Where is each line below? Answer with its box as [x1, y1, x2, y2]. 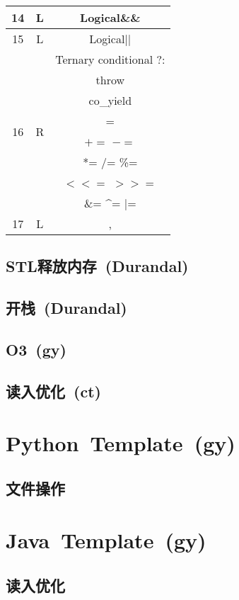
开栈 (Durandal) [6, 297, 127, 319]
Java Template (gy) [6, 526, 206, 555]
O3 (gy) [6, 338, 66, 360]
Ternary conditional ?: [55, 51, 165, 67]
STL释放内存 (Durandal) [6, 255, 189, 277]
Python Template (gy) [6, 429, 235, 458]
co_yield [88, 92, 132, 108]
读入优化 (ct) [6, 380, 101, 402]
